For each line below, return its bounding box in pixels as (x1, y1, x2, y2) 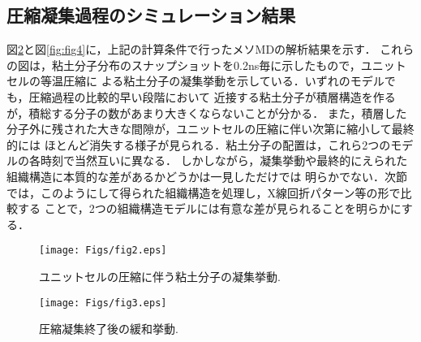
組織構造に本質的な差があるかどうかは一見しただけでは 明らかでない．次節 (6, 167, 408, 184)
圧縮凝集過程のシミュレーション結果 (6, 2, 296, 28)
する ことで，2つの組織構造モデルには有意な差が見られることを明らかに (17, 200, 402, 217)
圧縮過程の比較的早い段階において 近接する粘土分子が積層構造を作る (28, 88, 396, 105)
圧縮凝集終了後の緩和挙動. (39, 320, 178, 337)
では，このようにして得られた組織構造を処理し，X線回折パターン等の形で (6, 184, 401, 201)
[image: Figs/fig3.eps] (39, 297, 167, 309)
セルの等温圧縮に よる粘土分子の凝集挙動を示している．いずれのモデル (6, 72, 384, 89)
